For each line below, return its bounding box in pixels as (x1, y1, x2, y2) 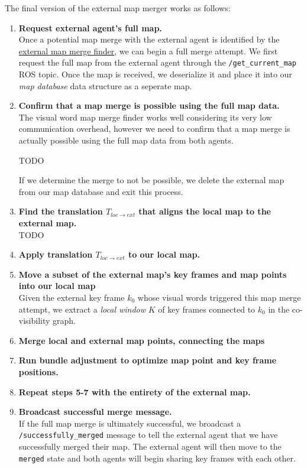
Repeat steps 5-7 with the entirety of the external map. (18, 385, 251, 398)
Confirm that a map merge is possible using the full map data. (18, 99, 280, 112)
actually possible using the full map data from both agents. (18, 134, 234, 146)
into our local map (18, 279, 96, 292)
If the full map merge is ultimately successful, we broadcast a (18, 417, 241, 429)
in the (268, 303, 290, 315)
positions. (18, 365, 59, 378)
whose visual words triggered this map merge (137, 291, 301, 303)
